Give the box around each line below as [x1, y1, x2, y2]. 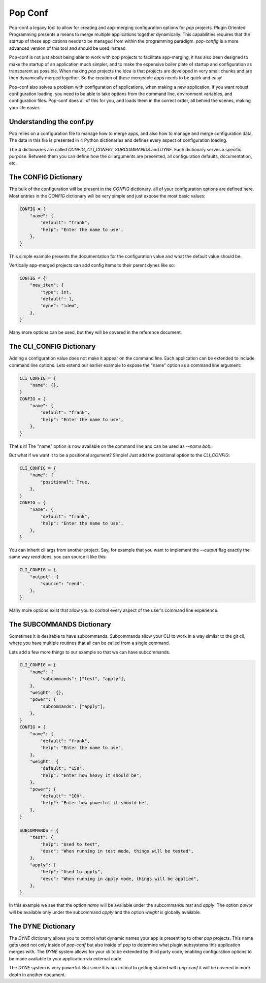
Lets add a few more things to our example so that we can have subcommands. [9, 649, 170, 655]
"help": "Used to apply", [40, 869, 103, 875]
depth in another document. [9, 972, 66, 978]
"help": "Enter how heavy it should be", [40, 772, 142, 778]
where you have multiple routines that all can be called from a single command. [9, 640, 170, 646]
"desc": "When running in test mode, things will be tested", [40, 849, 194, 854]
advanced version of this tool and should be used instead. [9, 45, 127, 51]
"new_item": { [30, 282, 64, 288]
